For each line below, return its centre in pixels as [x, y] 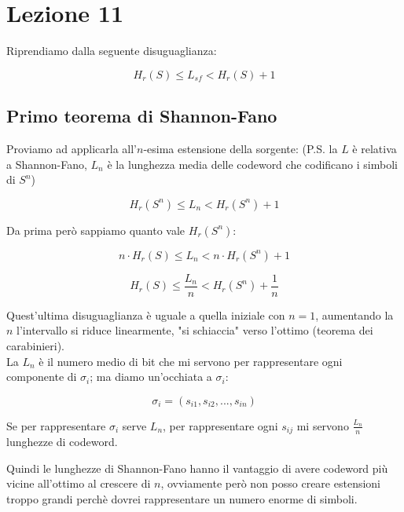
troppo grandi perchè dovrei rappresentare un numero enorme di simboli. [182, 498]
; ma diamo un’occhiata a [151, 377]
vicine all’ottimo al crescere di [79, 483]
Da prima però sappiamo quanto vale [96, 230]
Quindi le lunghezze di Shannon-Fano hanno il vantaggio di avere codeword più [197, 468]
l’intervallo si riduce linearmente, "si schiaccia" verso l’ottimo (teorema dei [195, 330]
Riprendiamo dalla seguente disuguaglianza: [112, 51]
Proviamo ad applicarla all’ [72, 148]
